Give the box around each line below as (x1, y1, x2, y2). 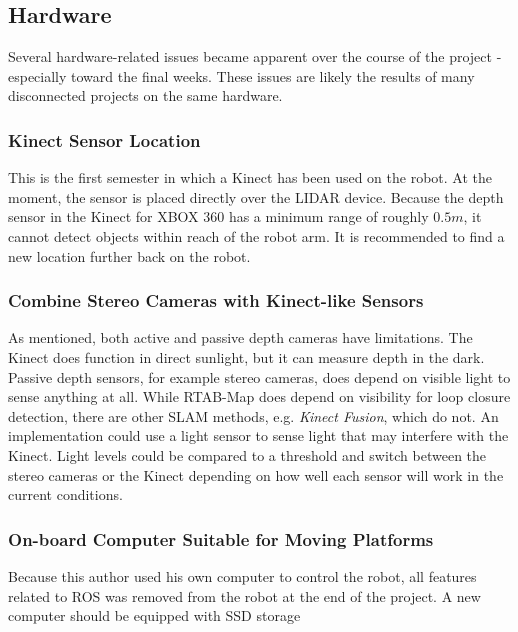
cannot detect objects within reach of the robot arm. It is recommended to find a (8, 225, 505, 246)
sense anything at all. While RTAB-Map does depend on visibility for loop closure (8, 386, 511, 407)
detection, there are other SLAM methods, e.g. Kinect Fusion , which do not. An (8, 405, 499, 426)
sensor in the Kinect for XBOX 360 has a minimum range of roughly (8, 206, 429, 227)
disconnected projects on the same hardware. (8, 85, 283, 106)
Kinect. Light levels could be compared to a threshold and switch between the (8, 444, 487, 465)
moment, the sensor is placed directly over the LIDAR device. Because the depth (8, 186, 504, 207)
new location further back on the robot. (8, 245, 251, 266)
